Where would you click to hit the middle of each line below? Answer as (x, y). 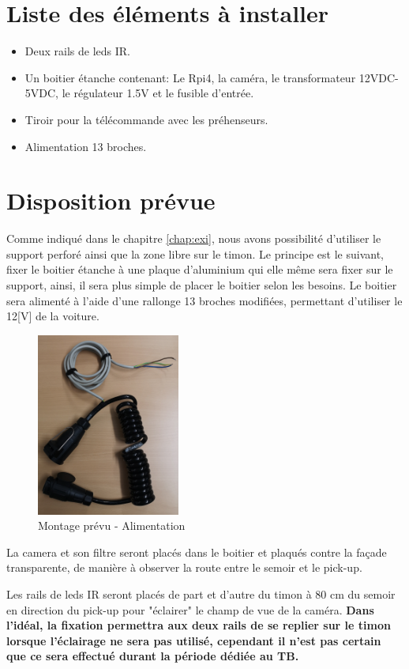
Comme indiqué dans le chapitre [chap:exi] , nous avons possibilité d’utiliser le (194, 238)
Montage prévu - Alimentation (112, 525)
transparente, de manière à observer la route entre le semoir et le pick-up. (184, 567)
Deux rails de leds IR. (77, 51)
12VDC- (379, 77)
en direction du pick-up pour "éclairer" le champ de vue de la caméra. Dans (190, 609)
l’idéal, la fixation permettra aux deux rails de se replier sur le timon (199, 625)
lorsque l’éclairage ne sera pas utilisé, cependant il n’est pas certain (194, 640)
